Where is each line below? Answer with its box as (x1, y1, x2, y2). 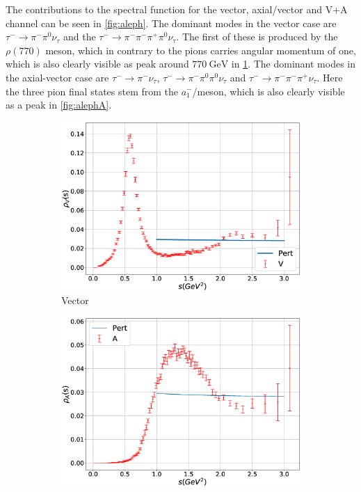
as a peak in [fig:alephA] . (6, 97, 112, 112)
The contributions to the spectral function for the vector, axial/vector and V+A (6, 2, 348, 16)
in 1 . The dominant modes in (231, 56, 355, 71)
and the (63, 29, 96, 44)
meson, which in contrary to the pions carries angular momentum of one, (45, 42, 356, 57)
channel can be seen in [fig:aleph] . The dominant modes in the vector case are (6, 15, 337, 30)
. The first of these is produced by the (176, 29, 338, 44)
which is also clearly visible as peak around (6, 56, 189, 71)
